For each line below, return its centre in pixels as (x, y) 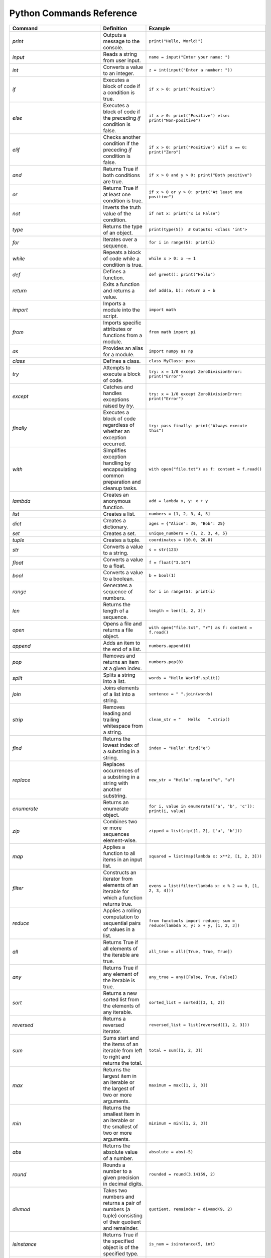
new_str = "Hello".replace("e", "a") (192, 780)
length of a (116, 610)
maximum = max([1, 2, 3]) (178, 1085)
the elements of (122, 1005)
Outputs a (115, 35)
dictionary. (116, 527)
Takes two (115, 1190)
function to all (119, 853)
